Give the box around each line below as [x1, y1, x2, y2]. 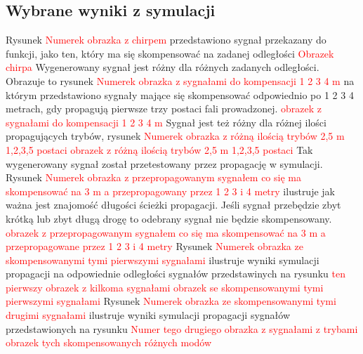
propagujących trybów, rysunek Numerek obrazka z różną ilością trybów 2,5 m [6, 129, 345, 143]
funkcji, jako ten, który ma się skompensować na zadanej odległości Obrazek [6, 46, 334, 60]
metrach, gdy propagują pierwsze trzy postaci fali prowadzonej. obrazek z [6, 101, 322, 116]
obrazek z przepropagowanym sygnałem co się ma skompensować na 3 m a [6, 225, 326, 240]
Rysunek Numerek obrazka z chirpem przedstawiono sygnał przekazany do [6, 32, 326, 47]
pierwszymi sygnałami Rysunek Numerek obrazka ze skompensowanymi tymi [6, 294, 336, 308]
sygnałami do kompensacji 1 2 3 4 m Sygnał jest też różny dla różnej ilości [6, 114, 326, 129]
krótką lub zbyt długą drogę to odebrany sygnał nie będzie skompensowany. [6, 211, 332, 225]
